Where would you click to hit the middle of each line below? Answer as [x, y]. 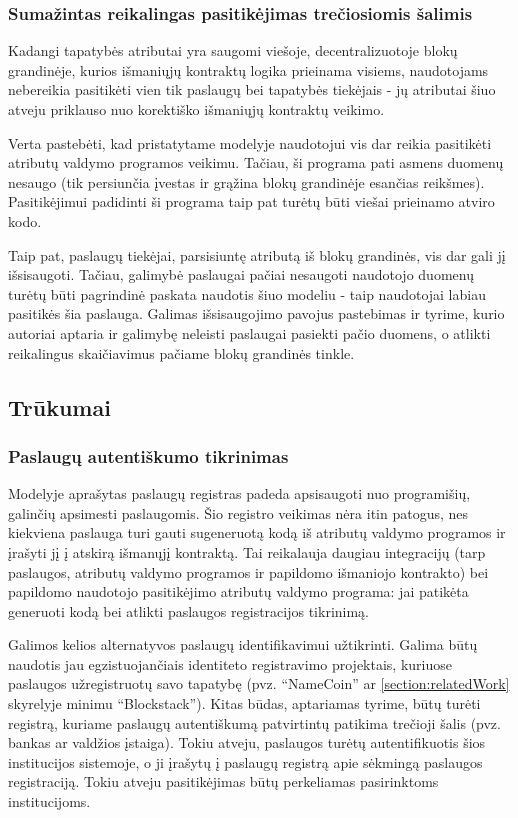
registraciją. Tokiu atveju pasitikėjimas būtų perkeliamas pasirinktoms [223, 781]
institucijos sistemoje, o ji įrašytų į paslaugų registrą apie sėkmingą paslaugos [245, 761]
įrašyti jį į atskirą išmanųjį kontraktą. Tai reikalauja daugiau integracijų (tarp [247, 551]
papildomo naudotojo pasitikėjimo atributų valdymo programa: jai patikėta [238, 591]
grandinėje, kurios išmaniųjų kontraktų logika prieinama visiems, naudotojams [248, 69]
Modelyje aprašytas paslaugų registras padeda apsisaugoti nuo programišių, [239, 493]
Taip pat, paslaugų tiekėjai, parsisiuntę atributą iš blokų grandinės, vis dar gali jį [257, 254]
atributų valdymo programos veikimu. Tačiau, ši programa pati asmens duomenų [256, 162]
